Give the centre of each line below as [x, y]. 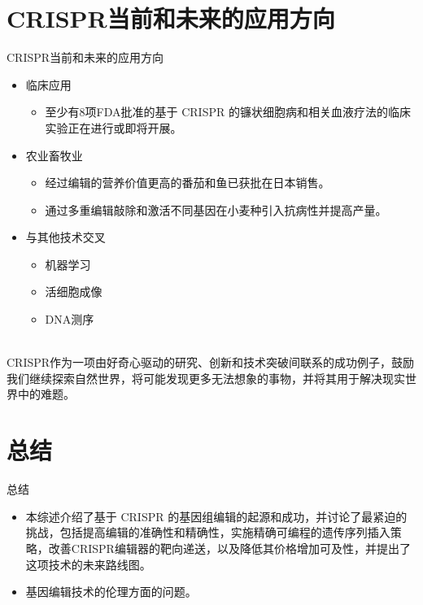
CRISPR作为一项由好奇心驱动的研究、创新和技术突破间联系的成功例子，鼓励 [211, 362]
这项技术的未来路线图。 [88, 564]
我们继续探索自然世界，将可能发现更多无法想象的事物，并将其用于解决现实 [206, 378]
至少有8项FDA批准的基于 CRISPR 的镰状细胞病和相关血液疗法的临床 [228, 112]
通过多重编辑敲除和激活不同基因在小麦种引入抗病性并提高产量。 [216, 209]
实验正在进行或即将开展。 [113, 127]
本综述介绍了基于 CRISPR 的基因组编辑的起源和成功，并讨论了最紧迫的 [216, 516]
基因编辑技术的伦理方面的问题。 [111, 592]
